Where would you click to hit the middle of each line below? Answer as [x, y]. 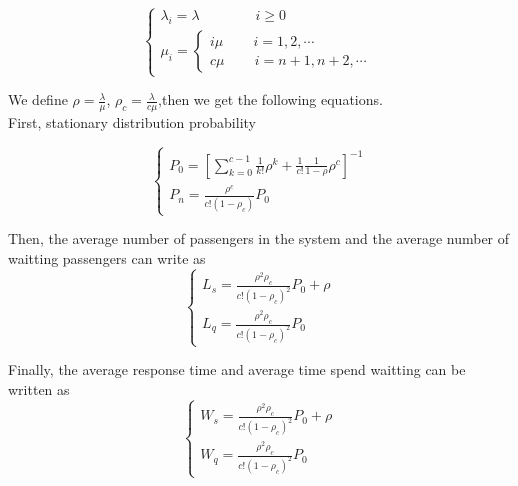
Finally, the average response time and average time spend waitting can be [237, 369]
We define [38, 99]
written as [39, 388]
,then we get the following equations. [270, 99]
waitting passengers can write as [107, 257]
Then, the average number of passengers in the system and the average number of [259, 238]
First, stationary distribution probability [132, 122]
